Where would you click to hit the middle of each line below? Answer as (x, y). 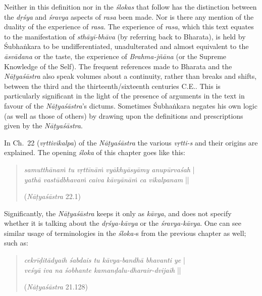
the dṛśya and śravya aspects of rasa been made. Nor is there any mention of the (129, 16)
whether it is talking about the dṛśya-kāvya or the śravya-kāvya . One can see (123, 223)
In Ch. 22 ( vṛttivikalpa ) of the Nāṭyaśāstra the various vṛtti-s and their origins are (131, 142)
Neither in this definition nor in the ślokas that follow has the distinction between (130, 7)
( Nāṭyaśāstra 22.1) (53, 196)
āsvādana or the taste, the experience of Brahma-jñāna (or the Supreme (115, 56)
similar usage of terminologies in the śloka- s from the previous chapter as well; (125, 233)
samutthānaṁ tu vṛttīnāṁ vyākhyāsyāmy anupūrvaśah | (109, 169)
